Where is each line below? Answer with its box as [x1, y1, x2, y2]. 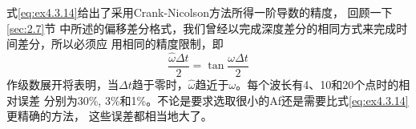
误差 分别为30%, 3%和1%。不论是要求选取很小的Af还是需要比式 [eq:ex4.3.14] [17, 91, 409, 108]
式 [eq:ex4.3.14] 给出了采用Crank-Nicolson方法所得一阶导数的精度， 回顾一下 [6, 4, 393, 20]
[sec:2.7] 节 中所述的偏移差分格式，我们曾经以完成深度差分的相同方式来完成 [6, 19, 397, 36]
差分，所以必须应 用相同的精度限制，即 [17, 35, 224, 52]
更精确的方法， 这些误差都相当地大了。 [6, 107, 212, 124]
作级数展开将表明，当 [6, 76, 119, 93]
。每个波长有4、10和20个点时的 [236, 76, 399, 93]
